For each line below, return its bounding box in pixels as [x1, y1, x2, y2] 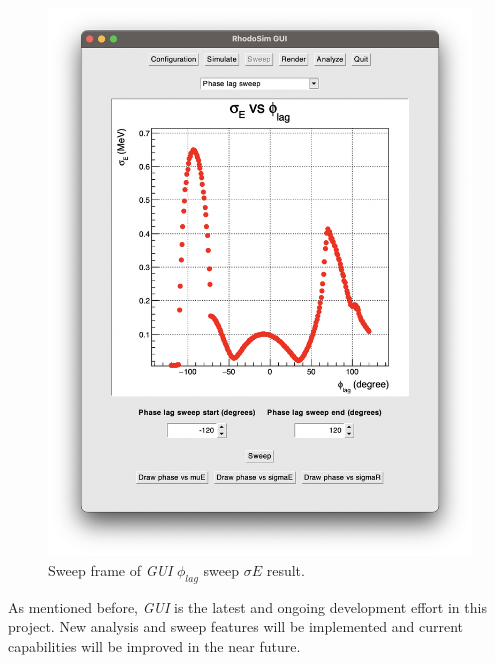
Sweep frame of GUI [48, 559, 173, 580]
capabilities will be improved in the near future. [8, 635, 301, 656]
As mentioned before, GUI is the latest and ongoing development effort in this [8, 596, 487, 617]
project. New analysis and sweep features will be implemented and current [8, 616, 464, 637]
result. [266, 559, 305, 580]
